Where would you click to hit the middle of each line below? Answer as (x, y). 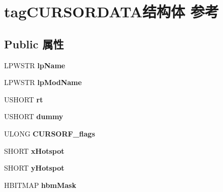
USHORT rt (24, 99)
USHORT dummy (34, 116)
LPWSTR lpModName (43, 82)
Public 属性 (34, 44)
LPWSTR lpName (35, 65)
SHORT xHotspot (34, 150)
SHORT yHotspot (34, 168)
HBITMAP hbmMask (40, 185)
